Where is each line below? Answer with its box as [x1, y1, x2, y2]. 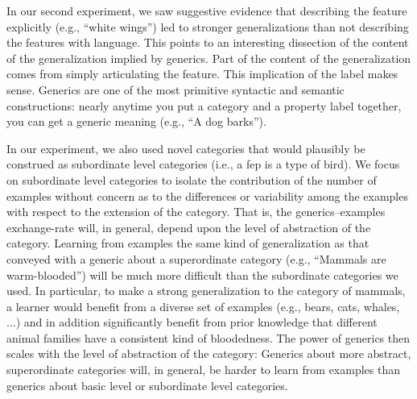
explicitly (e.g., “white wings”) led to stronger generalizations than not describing [6, 18, 409, 35]
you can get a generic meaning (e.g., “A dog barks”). [6, 113, 266, 130]
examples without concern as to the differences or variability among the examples [6, 187, 408, 204]
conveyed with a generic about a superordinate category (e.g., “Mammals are [6, 250, 386, 267]
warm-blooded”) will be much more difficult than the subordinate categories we [6, 266, 398, 283]
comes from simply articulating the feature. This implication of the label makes [6, 65, 398, 82]
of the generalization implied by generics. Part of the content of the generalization [6, 49, 411, 66]
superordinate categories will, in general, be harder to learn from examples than [6, 361, 401, 378]
